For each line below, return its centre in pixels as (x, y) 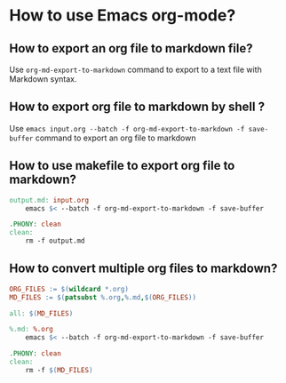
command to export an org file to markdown (115, 138)
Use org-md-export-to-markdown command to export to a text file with (135, 69)
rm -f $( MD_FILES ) (59, 370)
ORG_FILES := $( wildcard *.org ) (69, 289)
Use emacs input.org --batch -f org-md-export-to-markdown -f (127, 128)
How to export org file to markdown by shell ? (137, 107)
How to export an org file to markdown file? (131, 48)
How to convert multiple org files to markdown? (143, 269)
